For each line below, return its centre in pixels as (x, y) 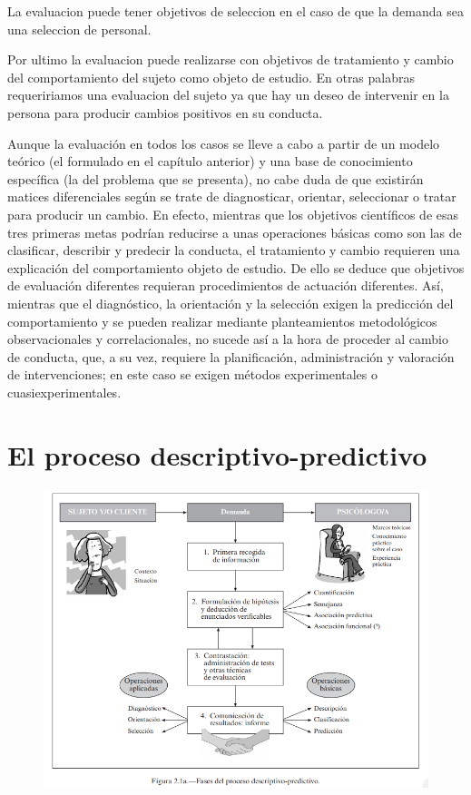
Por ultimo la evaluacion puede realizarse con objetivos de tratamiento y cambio (231, 59)
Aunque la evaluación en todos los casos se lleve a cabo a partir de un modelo (224, 143)
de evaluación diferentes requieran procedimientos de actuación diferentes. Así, (226, 285)
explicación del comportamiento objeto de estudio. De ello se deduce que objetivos (236, 267)
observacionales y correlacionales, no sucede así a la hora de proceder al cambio (228, 339)
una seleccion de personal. (79, 29)
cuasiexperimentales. (64, 392)
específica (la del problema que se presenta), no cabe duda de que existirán (216, 178)
